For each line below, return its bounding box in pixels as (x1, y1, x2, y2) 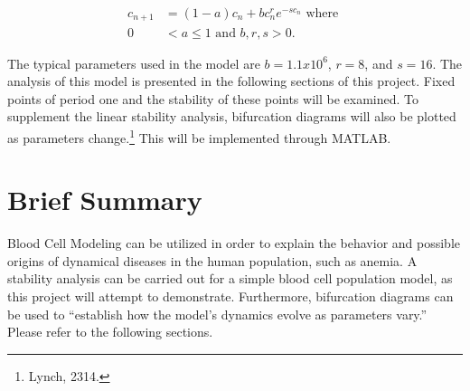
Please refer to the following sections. (7, 322, 213, 341)
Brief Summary (7, 181, 202, 218)
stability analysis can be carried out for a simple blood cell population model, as (7, 269, 453, 288)
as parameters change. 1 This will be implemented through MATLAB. (7, 125, 391, 147)
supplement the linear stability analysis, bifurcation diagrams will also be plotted (7, 107, 456, 126)
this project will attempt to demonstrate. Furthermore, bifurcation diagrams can (7, 287, 454, 306)
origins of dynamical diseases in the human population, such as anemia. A (7, 251, 418, 270)
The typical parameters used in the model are (7, 53, 260, 72)
